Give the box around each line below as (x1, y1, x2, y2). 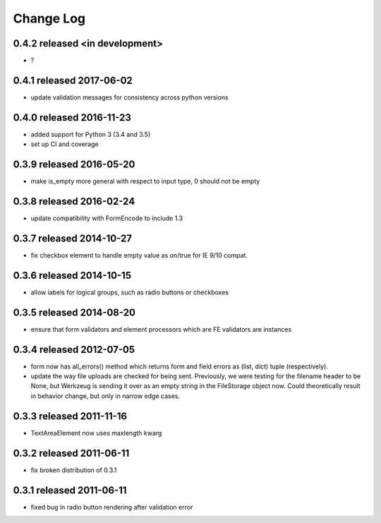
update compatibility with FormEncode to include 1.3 (30, 214, 183, 222)
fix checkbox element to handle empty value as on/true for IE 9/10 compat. (30, 251, 248, 259)
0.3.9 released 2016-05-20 (13, 159, 135, 171)
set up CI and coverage (30, 140, 99, 148)
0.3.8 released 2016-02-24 (13, 195, 135, 208)
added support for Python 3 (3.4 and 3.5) (30, 130, 151, 138)
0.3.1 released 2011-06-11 (13, 484, 127, 496)
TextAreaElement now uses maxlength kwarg (30, 428, 162, 437)
